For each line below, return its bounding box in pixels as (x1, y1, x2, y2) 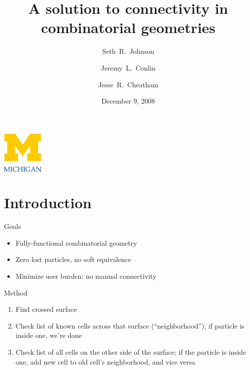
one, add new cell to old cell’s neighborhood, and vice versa (15, 356, 195, 367)
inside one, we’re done (15, 330, 82, 340)
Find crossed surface (15, 304, 77, 314)
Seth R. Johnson (102, 46, 154, 56)
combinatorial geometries (41, 17, 215, 37)
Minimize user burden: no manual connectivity (15, 271, 157, 281)
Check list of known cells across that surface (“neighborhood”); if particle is (15, 320, 245, 331)
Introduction (4, 192, 92, 213)
